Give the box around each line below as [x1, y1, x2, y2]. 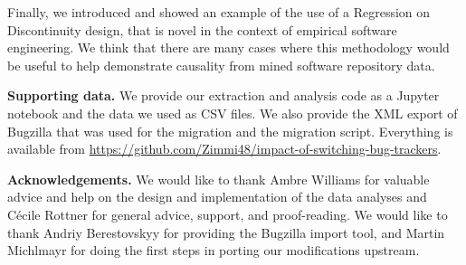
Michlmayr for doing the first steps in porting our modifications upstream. [7, 241, 420, 260]
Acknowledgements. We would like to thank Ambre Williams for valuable [7, 169, 430, 188]
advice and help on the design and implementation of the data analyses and [7, 187, 427, 206]
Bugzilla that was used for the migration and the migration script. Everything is [7, 121, 453, 140]
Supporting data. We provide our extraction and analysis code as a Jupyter [7, 86, 440, 105]
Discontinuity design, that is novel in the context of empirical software [7, 20, 397, 39]
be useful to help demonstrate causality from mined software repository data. [7, 55, 435, 74]
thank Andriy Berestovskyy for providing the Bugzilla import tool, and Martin [7, 222, 445, 241]
